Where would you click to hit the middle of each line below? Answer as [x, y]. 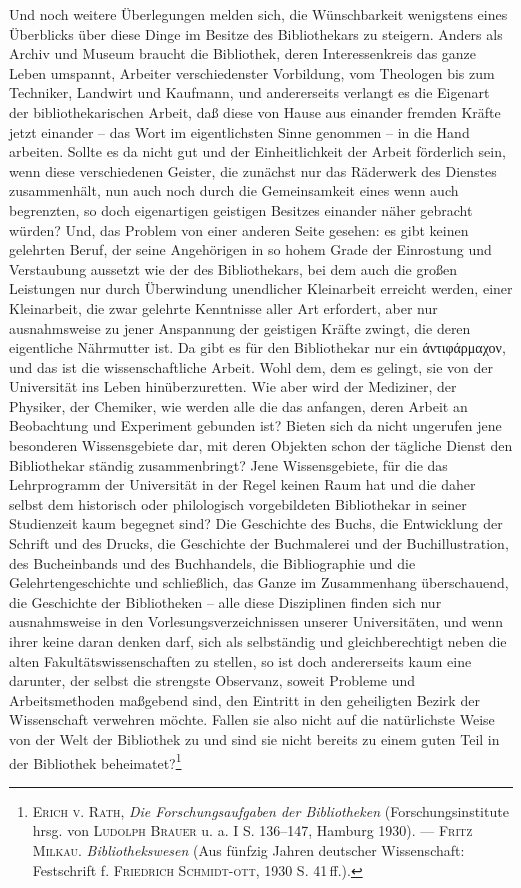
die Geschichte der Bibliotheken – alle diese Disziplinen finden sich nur [225, 601]
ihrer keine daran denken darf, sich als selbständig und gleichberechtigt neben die [258, 641]
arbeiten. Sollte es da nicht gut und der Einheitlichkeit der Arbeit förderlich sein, [257, 151]
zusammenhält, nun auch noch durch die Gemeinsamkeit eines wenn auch [234, 190]
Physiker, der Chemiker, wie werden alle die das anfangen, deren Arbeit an [238, 405]
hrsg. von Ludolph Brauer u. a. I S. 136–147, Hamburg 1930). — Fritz [252, 830]
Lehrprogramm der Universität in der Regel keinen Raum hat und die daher [242, 484]
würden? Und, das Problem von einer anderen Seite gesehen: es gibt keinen [239, 229]
